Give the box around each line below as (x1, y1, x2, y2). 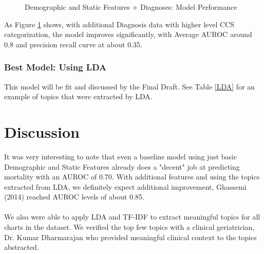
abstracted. (4, 242, 39, 252)
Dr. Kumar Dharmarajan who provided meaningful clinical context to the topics (4, 231, 257, 242)
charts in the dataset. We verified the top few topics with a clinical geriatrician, (4, 222, 255, 232)
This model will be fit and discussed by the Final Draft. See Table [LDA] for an (4, 81, 255, 92)
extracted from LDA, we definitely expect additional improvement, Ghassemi (4, 181, 247, 192)
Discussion (4, 121, 80, 142)
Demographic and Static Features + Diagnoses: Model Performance (25, 2, 237, 12)
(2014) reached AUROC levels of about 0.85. (4, 191, 144, 202)
